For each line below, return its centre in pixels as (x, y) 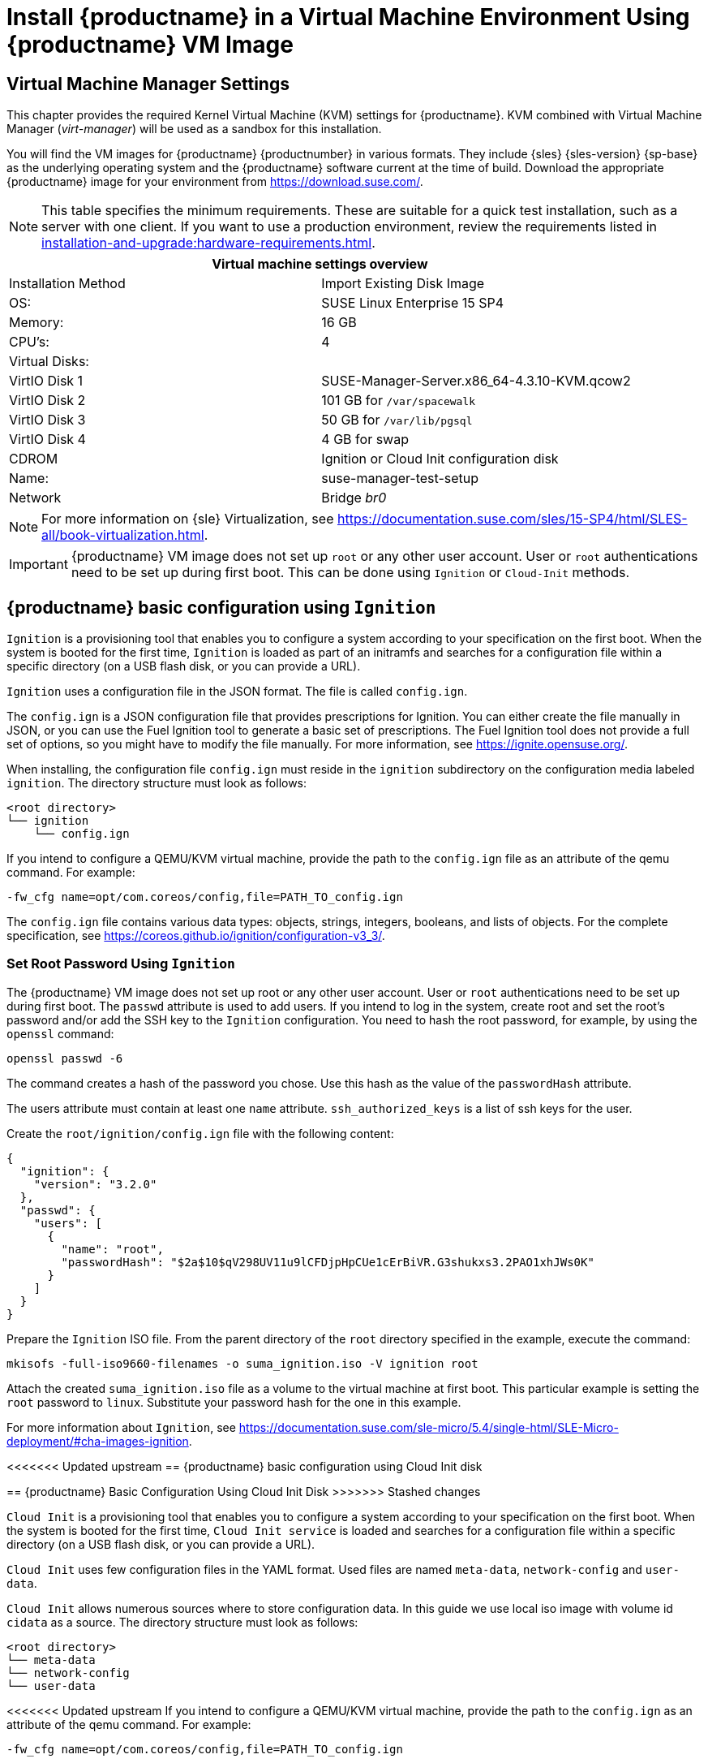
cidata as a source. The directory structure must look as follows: (182, 1622)
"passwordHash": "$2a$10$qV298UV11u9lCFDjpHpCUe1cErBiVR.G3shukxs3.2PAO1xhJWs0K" (328, 1262)
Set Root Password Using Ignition (121, 964)
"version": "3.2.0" (95, 1184)
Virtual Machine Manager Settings (148, 84)
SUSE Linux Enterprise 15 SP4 (413, 303)
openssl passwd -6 (65, 1058)
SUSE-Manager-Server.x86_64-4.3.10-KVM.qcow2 (476, 381)
